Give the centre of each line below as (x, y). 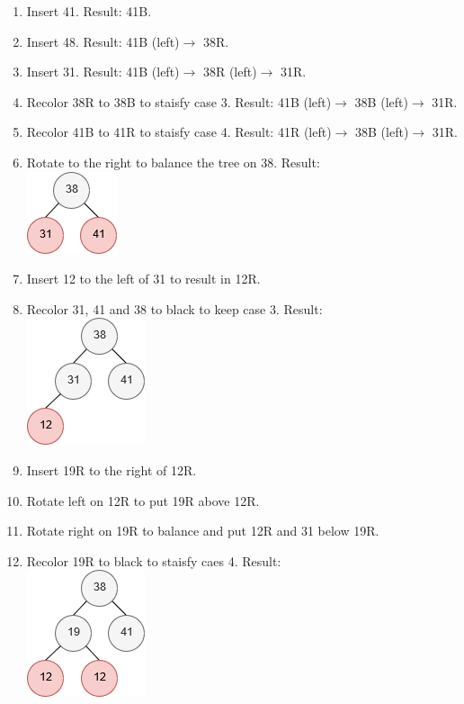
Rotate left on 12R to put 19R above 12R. (143, 500)
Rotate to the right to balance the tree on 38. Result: (173, 162)
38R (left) (230, 72)
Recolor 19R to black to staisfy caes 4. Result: (154, 560)
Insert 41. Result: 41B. (89, 11)
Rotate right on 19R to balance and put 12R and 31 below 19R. (203, 531)
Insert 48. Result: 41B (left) (103, 41)
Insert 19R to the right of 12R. (112, 469)
